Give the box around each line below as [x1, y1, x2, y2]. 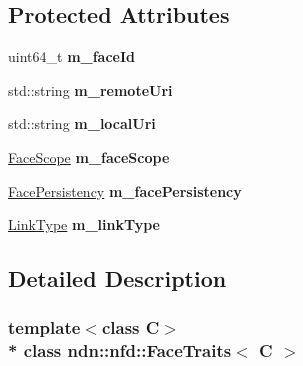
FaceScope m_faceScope [8, 146, 170, 167]
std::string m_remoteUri [8, 79, 173, 100]
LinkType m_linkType [8, 214, 160, 235]
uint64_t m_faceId [8, 46, 136, 67]
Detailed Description [8, 263, 227, 294]
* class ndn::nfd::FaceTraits [8, 338, 232, 363]
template [8, 315, 81, 340]
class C [101, 315, 160, 340]
